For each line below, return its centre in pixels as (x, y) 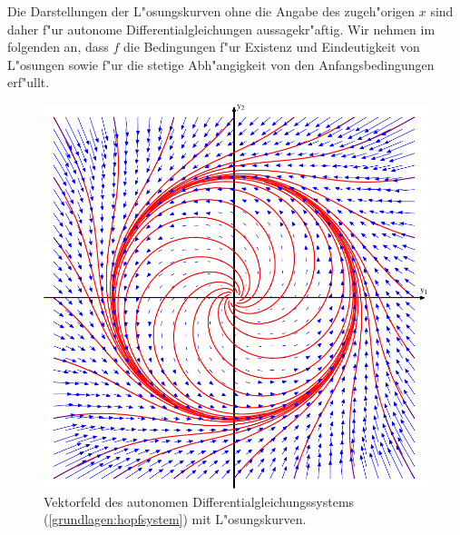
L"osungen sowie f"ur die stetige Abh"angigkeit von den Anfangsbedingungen (221, 64)
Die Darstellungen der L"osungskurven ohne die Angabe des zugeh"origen (211, 11)
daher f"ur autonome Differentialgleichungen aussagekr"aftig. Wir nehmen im (221, 29)
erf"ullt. (29, 82)
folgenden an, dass (58, 47)
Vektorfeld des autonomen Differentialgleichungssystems (199, 501)
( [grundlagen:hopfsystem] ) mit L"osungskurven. (175, 519)
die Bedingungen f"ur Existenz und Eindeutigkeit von (271, 47)
